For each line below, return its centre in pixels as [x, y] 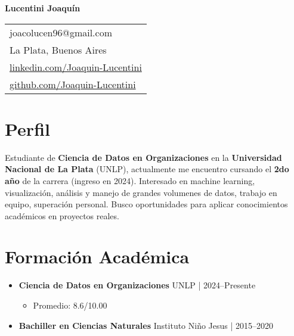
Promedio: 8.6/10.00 [70, 305]
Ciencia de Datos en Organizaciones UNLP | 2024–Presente [137, 285]
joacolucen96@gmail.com [61, 32]
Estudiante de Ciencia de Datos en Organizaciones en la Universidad [143, 157]
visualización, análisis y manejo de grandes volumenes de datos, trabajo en [141, 192]
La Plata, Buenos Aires [58, 49]
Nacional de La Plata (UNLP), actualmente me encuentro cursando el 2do [147, 169]
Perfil [27, 128]
